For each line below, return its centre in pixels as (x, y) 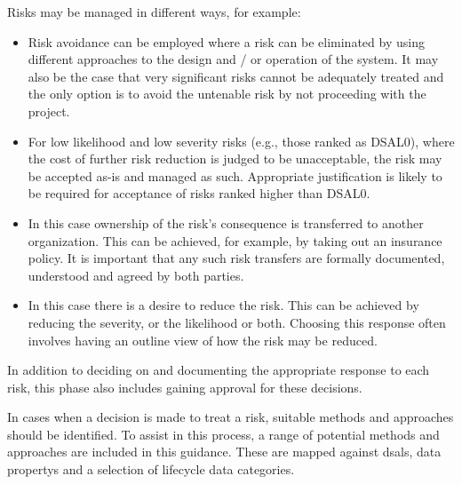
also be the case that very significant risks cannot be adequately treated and (236, 76)
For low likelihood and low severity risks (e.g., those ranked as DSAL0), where (241, 141)
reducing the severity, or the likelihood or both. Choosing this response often (237, 322)
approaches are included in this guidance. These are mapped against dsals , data (224, 452)
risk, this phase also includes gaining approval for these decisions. (185, 387)
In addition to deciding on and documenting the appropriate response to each (219, 370)
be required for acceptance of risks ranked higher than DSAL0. (199, 193)
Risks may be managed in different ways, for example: (154, 12)
